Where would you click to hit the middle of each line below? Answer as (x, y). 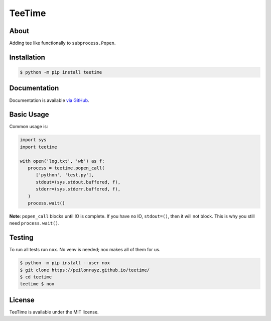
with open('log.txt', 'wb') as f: (62, 161)
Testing (21, 238)
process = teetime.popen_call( (66, 168)
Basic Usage (29, 115)
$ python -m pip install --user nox (65, 263)
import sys (33, 140)
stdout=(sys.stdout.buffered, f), (78, 182)
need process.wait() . (34, 223)
